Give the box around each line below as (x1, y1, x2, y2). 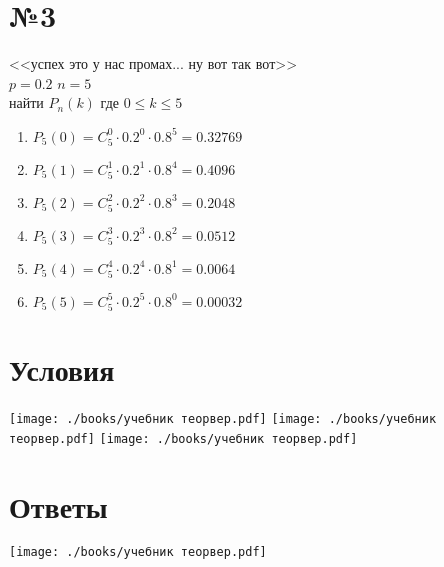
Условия (9, 349, 115, 390)
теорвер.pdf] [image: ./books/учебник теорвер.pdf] (9, 431, 358, 446)
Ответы (9, 485, 108, 526)
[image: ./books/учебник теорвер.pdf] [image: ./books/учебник (9, 412, 437, 427)
